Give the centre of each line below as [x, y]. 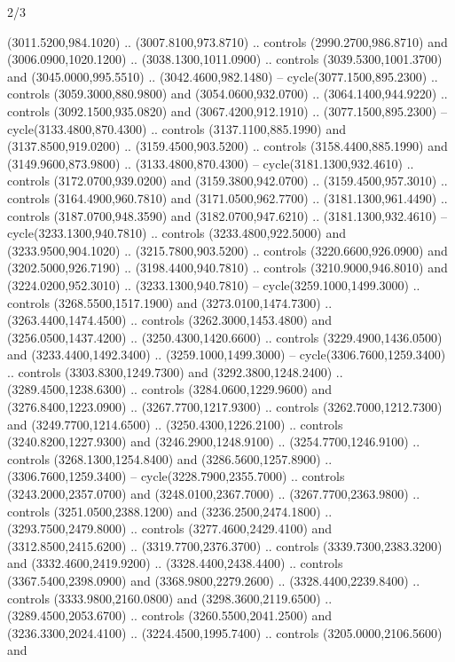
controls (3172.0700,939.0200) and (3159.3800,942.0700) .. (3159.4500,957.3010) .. [227, 181]
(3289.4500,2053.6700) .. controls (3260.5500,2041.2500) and [170, 615]
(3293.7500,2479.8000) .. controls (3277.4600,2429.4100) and [170, 528]
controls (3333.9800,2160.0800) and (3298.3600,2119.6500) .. [170, 598]
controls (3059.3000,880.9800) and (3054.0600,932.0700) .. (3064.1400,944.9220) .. [227, 94]
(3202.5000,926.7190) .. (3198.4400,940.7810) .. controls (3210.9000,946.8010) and [227, 268]
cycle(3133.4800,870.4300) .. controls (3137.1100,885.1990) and [177, 128]
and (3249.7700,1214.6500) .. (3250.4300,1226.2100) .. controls [175, 424]
